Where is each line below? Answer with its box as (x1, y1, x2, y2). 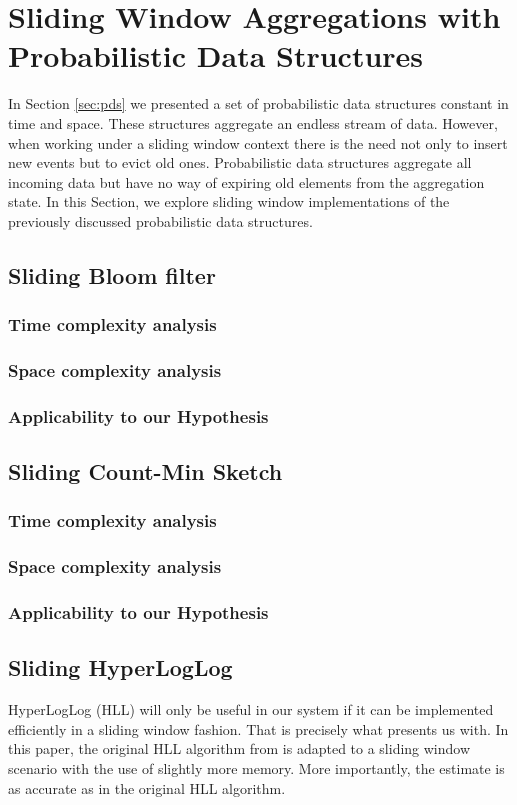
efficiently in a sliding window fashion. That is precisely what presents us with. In (8, 718, 509, 739)
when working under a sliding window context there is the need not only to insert (8, 132, 508, 153)
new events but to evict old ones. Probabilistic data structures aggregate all (8, 152, 472, 173)
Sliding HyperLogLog (8, 652, 233, 683)
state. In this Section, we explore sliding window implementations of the (8, 191, 450, 212)
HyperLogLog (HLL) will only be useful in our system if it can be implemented (8, 699, 494, 720)
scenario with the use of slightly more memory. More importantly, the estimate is (8, 758, 505, 779)
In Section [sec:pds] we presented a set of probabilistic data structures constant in (8, 93, 509, 114)
